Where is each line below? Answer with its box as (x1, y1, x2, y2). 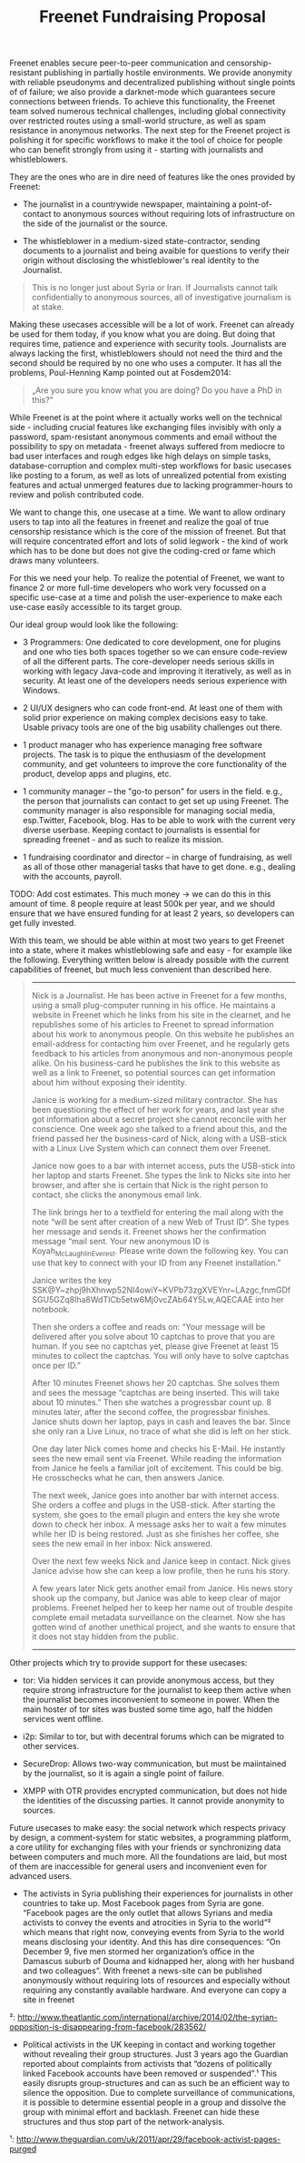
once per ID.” (31, 1360, 82, 1371)
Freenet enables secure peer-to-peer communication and (9, 57, 225, 69)
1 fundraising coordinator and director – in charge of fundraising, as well (22, 851, 292, 863)
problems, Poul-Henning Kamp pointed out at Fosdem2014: (9, 368, 231, 379)
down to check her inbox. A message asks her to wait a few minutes (31, 1519, 287, 1529)
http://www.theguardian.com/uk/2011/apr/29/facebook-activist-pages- (16, 2133, 281, 2144)
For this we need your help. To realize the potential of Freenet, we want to (9, 573, 285, 584)
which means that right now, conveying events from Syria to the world (22, 1926, 285, 1937)
